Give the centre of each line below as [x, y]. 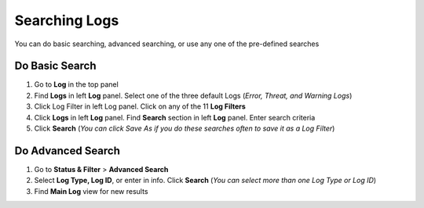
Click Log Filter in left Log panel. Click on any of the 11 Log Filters [140, 106]
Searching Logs [67, 20]
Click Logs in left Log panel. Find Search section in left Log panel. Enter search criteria [175, 117]
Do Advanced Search [68, 151]
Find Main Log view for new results [91, 191]
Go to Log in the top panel [77, 84]
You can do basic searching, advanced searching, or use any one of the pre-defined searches [167, 44]
